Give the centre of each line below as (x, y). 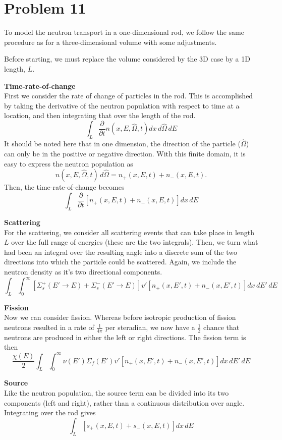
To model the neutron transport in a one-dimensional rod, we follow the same (124, 32)
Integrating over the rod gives (50, 412)
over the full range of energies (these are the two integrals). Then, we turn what (135, 242)
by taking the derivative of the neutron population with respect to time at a (122, 105)
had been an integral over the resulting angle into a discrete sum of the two (121, 252)
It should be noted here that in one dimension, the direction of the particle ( (122, 144)
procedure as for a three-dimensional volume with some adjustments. (110, 42)
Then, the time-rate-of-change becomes (64, 187)
